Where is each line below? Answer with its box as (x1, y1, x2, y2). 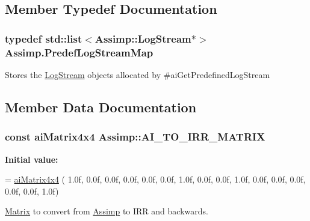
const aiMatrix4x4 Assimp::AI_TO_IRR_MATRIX (5, 129, 265, 144)
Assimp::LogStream (95, 31, 191, 46)
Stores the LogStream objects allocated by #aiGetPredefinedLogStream (5, 68, 270, 80)
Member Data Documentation (5, 97, 197, 116)
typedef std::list (5, 31, 82, 46)
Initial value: (5, 153, 58, 165)
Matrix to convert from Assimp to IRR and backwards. (5, 205, 208, 217)
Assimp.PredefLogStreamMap (5, 44, 153, 59)
